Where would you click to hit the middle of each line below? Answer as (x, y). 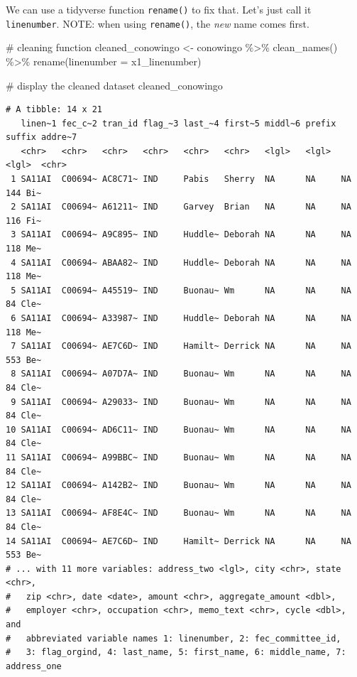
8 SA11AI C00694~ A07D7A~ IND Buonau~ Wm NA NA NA (181, 374)
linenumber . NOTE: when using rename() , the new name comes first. (158, 23)
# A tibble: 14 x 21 (54, 110)
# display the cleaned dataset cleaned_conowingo (114, 85)
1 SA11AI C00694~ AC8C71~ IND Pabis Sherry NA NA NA (181, 179)
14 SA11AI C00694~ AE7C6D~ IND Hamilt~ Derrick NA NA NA (178, 541)
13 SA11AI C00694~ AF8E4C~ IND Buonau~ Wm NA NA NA (178, 513)
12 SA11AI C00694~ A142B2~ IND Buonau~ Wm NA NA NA (178, 486)
